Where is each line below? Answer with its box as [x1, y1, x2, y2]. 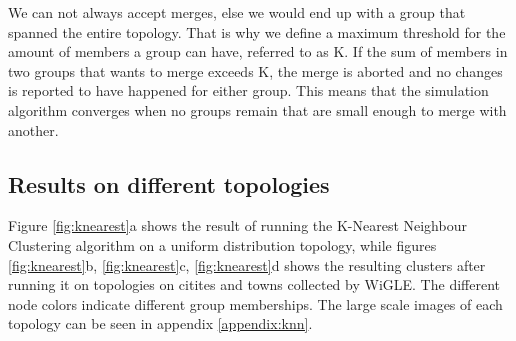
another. [8, 119, 59, 140]
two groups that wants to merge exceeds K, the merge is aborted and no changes [8, 60, 503, 81]
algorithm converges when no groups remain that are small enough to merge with [8, 99, 507, 120]
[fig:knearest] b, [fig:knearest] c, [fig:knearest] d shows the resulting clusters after [8, 254, 486, 275]
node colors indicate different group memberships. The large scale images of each [8, 293, 503, 314]
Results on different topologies [8, 168, 330, 199]
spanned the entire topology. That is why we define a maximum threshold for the [8, 21, 506, 42]
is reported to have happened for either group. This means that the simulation [8, 80, 489, 101]
